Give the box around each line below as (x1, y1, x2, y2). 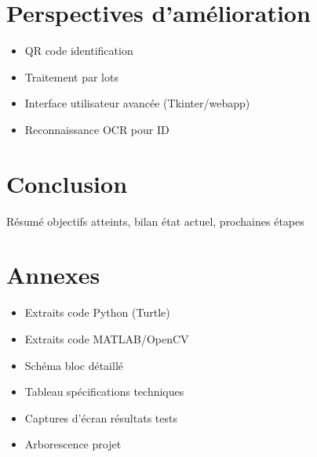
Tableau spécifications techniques (24, 383, 184, 400)
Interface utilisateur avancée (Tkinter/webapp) (24, 95, 250, 111)
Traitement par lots (24, 68, 118, 85)
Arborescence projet (24, 436, 122, 452)
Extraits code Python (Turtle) (24, 304, 170, 321)
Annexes (6, 259, 100, 291)
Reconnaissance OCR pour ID (24, 121, 169, 137)
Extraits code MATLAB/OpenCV (24, 330, 189, 346)
